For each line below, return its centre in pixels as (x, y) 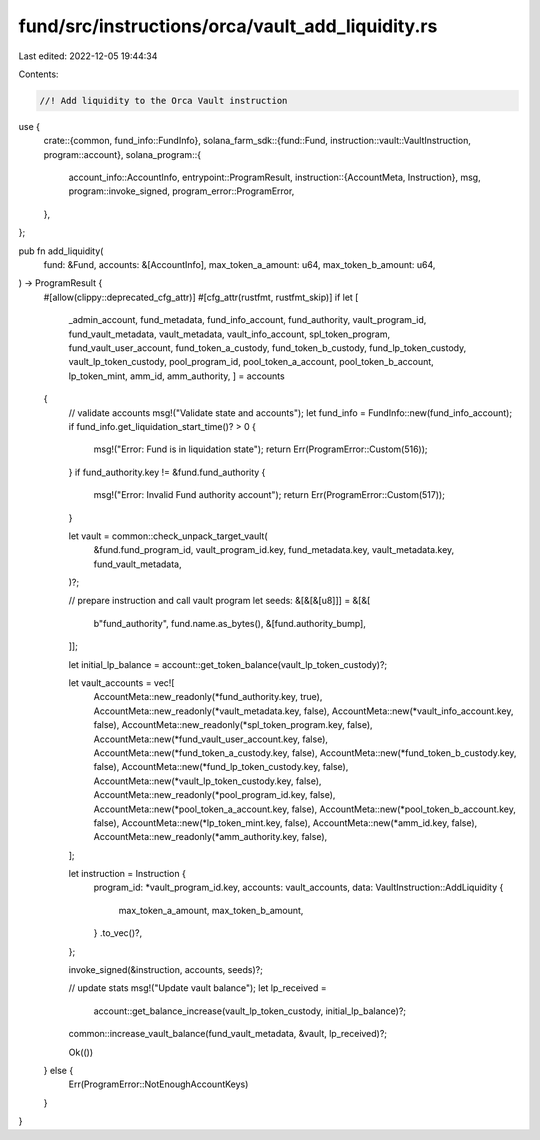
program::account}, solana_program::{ (122, 154)
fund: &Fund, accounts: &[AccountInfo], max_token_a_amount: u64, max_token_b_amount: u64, (239, 265)
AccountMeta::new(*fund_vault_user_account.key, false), (211, 739)
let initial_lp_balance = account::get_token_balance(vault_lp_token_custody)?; (228, 664)
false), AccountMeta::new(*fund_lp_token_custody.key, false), (221, 767)
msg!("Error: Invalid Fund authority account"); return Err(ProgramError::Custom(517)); (269, 495)
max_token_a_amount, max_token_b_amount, (211, 910)
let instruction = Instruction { (127, 874)
